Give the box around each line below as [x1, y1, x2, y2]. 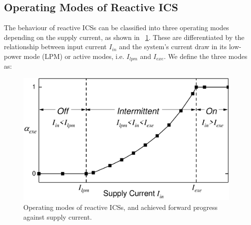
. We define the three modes [164, 51, 248, 61]
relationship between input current [4, 41, 107, 52]
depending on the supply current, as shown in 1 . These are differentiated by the [4, 32, 245, 42]
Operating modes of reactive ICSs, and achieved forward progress [23, 202, 218, 212]
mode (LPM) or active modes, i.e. [23, 51, 124, 61]
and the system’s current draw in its [119, 41, 227, 52]
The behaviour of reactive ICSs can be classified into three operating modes [4, 22, 229, 33]
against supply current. [23, 211, 92, 222]
